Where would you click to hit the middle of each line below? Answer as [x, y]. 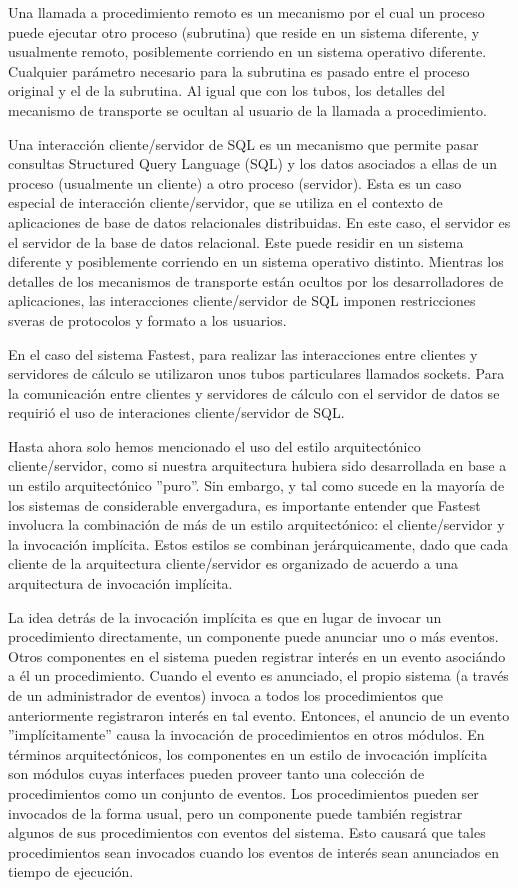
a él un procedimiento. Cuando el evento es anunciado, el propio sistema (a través [258, 675]
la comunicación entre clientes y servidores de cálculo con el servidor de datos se [254, 392]
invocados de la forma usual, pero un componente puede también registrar [235, 812]
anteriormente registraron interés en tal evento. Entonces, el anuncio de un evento [259, 714]
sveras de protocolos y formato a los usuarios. [147, 319]
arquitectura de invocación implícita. [120, 583]
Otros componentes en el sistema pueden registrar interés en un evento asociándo [257, 655]
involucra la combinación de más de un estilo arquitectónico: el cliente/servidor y [256, 524]
